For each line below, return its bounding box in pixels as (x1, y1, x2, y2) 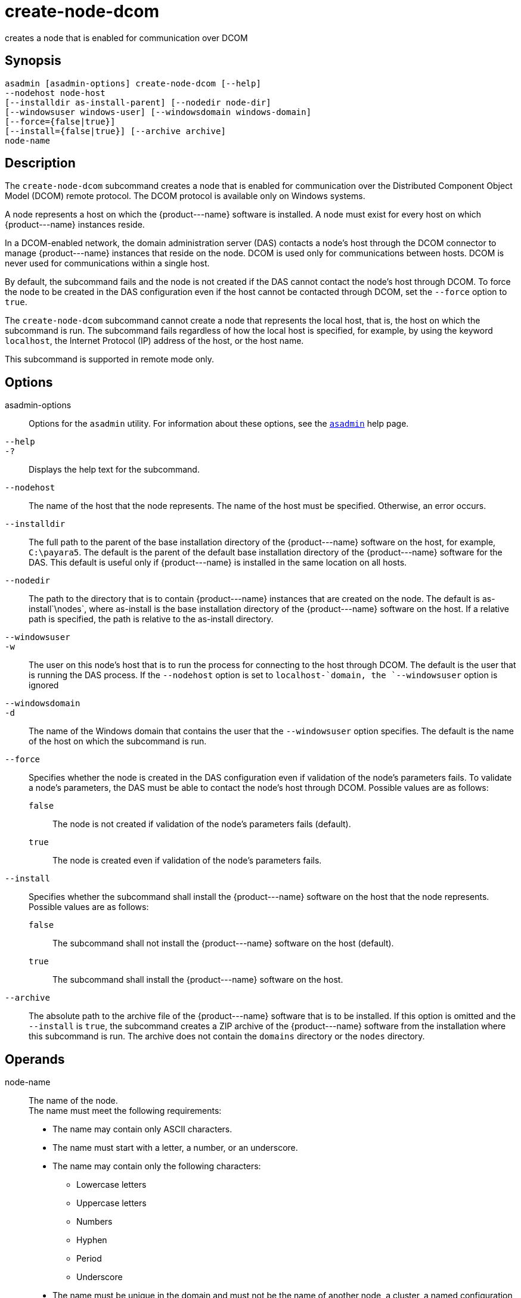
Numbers (76, 1216, 113, 1227)
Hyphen (76, 1235, 107, 1246)
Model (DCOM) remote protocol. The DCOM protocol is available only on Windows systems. (5, 191, 365, 201)
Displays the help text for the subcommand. (29, 464, 200, 475)
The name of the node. (29, 1095, 118, 1106)
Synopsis (5, 53, 61, 69)
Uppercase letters (76, 1198, 147, 1209)
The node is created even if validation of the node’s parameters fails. (52, 855, 322, 866)
